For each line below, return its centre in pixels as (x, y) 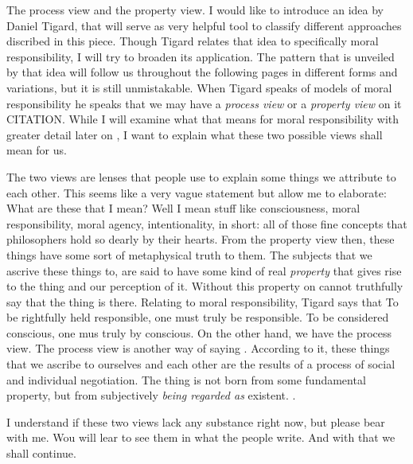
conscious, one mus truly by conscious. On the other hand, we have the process (199, 332)
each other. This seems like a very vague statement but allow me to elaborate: (197, 192)
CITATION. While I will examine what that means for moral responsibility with (203, 119)
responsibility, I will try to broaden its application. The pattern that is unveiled (201, 56)
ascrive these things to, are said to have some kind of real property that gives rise (204, 270)
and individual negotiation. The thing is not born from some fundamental (186, 379)
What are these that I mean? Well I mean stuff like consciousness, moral (183, 208)
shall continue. (41, 453)
